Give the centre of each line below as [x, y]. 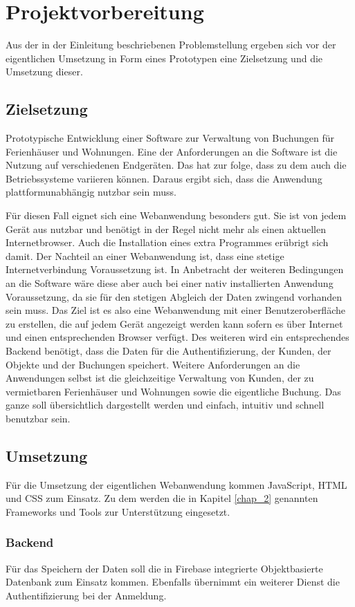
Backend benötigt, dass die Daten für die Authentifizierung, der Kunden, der [169, 351]
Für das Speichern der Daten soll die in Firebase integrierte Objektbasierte [164, 568]
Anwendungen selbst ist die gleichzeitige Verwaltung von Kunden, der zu [160, 378]
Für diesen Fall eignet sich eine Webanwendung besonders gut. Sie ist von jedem [176, 215]
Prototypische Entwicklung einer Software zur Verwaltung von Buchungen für [170, 138]
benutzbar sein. [38, 418]
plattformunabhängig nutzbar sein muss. [91, 192]
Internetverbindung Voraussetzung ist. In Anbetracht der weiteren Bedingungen [175, 269]
